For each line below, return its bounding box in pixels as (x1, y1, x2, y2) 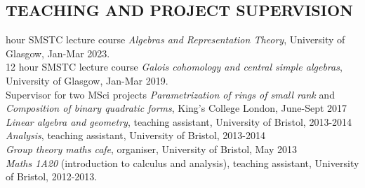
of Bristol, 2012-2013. (6, 169, 98, 184)
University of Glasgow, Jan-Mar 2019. (6, 73, 168, 87)
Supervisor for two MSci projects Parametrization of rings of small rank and (6, 87, 335, 101)
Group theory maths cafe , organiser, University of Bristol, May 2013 (6, 141, 298, 156)
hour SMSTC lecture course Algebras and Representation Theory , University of (6, 32, 345, 47)
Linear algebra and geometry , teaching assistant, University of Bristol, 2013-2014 (6, 114, 352, 129)
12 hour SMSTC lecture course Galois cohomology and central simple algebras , (6, 59, 343, 74)
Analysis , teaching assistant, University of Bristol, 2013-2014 (6, 128, 266, 143)
